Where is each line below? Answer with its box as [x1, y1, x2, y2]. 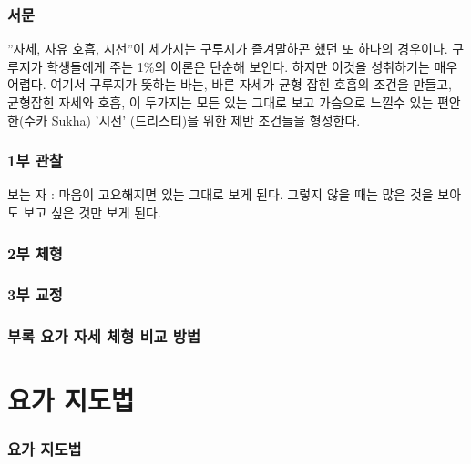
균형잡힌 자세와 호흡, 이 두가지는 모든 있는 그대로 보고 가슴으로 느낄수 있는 [7, 93, 434, 111]
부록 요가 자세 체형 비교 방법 [7, 325, 200, 348]
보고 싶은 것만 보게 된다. [23, 203, 161, 221]
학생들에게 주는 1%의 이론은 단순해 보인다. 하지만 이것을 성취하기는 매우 [46, 56, 458, 76]
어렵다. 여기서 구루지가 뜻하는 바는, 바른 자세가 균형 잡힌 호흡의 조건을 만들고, [7, 75, 452, 94]
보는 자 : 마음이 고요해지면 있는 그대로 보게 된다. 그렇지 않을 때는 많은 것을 [7, 185, 434, 204]
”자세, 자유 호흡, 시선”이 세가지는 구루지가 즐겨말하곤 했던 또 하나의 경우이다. [7, 39, 448, 58]
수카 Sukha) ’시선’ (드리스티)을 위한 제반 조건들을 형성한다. [24, 110, 361, 129]
